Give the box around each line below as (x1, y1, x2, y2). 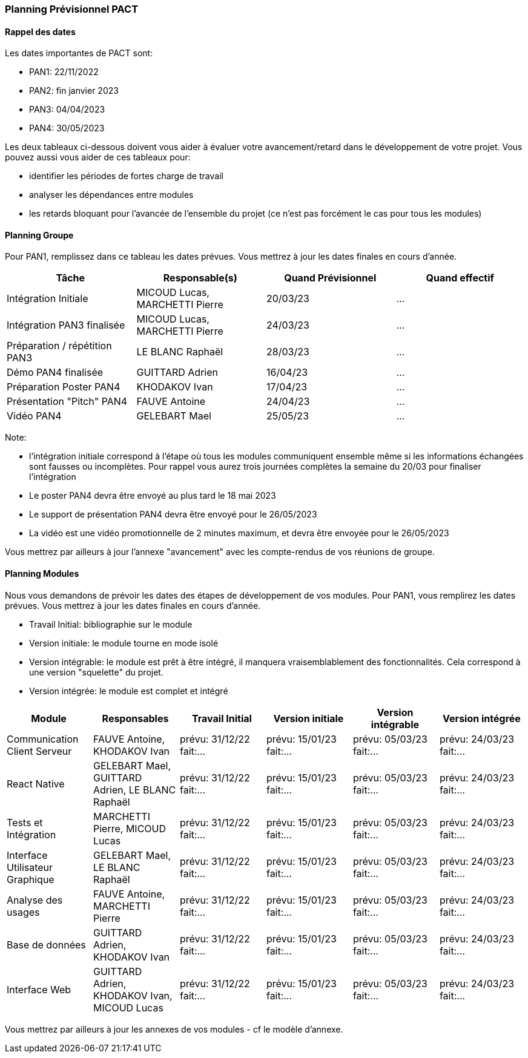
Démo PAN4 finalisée (7, 366, 104, 379)
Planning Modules (5, 568, 79, 579)
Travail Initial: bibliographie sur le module (29, 619, 193, 629)
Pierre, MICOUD (93, 822, 166, 835)
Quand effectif (426, 272, 494, 284)
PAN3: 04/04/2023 (29, 104, 105, 115)
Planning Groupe (5, 229, 74, 240)
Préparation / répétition (7, 340, 112, 352)
